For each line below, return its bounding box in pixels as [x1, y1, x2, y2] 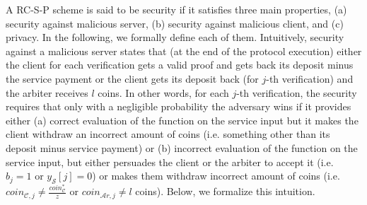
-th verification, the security [236, 85, 357, 100]
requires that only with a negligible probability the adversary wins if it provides [6, 99, 351, 114]
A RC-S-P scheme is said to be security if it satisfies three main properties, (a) [6, 2, 347, 16]
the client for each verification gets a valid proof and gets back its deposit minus [6, 57, 354, 72]
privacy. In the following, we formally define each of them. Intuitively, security [6, 30, 344, 45]
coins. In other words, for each [98, 85, 229, 100]
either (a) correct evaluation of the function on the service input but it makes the [6, 112, 359, 127]
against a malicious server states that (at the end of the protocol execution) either [6, 43, 362, 58]
